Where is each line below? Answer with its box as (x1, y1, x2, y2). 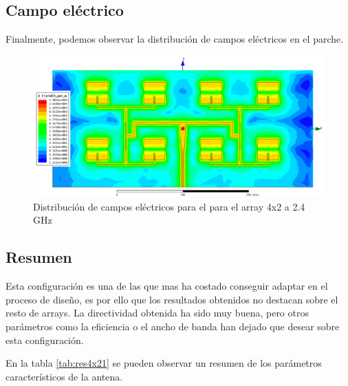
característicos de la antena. (6, 369, 123, 383)
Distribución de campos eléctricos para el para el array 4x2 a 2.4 (33, 199, 305, 213)
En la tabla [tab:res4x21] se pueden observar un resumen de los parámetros (6, 356, 322, 370)
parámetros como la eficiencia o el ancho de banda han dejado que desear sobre (6, 319, 340, 333)
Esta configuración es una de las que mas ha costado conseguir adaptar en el (6, 279, 328, 293)
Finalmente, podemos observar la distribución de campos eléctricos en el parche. (6, 32, 344, 46)
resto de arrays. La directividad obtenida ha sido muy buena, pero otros (6, 305, 309, 320)
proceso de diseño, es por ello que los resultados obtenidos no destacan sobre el (6, 292, 338, 306)
